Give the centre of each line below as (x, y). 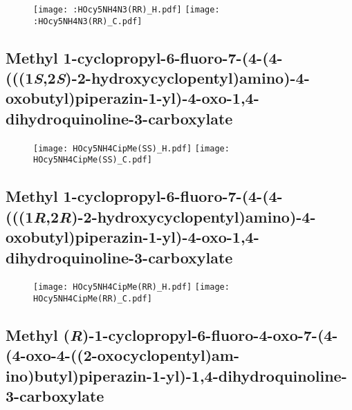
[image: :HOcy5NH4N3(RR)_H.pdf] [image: (127, 10)
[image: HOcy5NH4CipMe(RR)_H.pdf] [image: (131, 287)
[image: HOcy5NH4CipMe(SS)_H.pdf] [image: (131, 148)
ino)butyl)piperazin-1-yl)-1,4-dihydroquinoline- (176, 375)
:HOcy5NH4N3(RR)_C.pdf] (88, 21)
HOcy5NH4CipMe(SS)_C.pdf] (93, 160)
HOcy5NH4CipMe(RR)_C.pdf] (93, 299)
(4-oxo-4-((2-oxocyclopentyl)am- (123, 355)
